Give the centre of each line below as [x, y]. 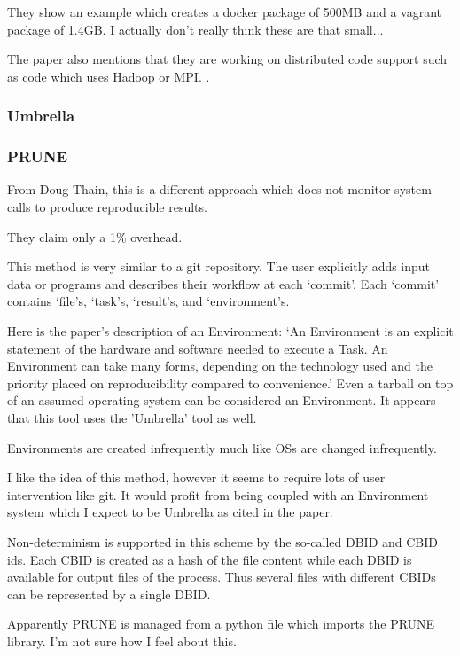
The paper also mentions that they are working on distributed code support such [227, 59]
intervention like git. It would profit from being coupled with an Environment [218, 494]
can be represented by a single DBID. [109, 594]
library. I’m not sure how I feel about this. [122, 640]
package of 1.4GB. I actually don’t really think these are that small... [195, 29]
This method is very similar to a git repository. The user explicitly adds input [219, 266]
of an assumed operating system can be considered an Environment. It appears [222, 400]
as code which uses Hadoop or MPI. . [109, 76]
